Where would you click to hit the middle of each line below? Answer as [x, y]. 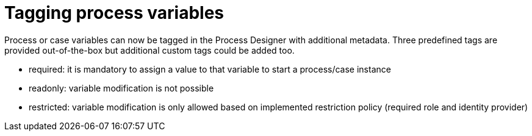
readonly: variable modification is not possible [121, 88]
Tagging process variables [114, 13]
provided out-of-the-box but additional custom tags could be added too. [149, 50]
